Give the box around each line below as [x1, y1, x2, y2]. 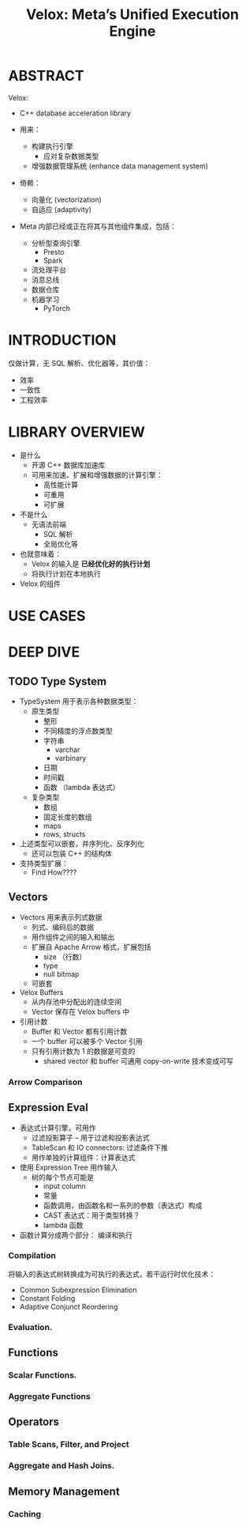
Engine [109, 22, 156, 40]
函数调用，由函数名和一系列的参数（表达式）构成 [43, 1200, 203, 1210]
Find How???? [31, 867, 77, 877]
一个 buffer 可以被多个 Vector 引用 [31, 1036, 143, 1045]
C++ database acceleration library [19, 108, 132, 118]
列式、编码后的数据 [31, 922, 95, 932]
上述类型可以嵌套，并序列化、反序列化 [19, 839, 144, 848]
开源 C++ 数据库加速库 [31, 460, 106, 470]
